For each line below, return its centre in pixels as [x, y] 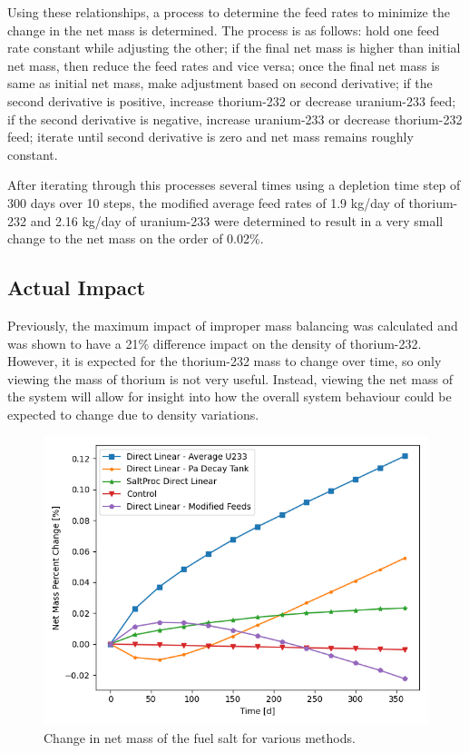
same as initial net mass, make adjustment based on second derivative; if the [220, 83]
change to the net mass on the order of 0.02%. [136, 238]
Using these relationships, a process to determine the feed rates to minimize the [229, 12]
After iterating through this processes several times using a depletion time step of [234, 185]
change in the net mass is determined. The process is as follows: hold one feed [224, 30]
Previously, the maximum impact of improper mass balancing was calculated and [233, 325]
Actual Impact [77, 287]
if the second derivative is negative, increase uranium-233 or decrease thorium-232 [235, 119]
